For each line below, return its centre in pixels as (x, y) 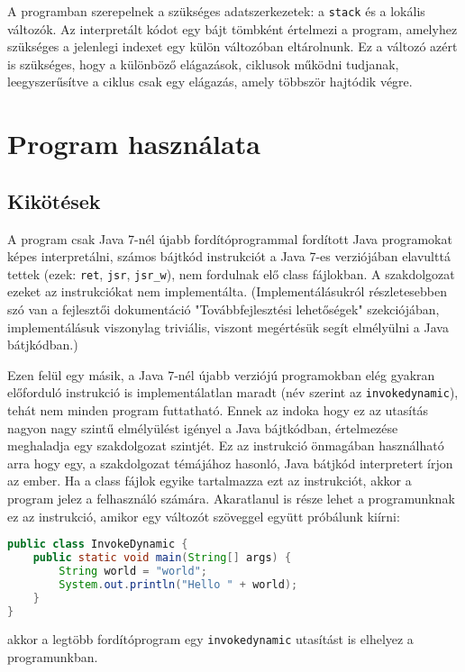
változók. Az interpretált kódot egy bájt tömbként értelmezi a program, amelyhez (232, 28)
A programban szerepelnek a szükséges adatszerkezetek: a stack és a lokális (216, 11)
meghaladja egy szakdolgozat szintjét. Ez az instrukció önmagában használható (226, 445)
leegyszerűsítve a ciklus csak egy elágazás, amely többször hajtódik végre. (210, 82)
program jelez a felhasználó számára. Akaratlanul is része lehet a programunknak (231, 499)
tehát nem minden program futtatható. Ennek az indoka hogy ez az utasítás (218, 410)
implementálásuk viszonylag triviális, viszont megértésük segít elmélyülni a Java (228, 327)
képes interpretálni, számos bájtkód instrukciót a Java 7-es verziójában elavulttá (229, 256)
